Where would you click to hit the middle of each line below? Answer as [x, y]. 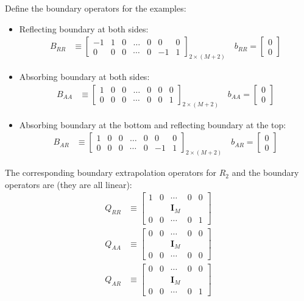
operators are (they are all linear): [69, 184]
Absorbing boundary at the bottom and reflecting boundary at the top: [153, 124]
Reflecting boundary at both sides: [84, 28]
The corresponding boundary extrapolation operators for [111, 172]
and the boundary [265, 172]
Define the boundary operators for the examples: [96, 8]
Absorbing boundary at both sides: [84, 77]
